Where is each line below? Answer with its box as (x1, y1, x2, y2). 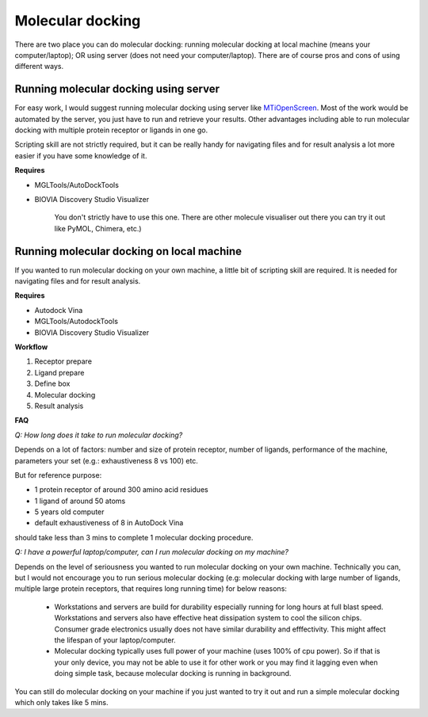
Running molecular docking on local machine (14, 244, 242, 257)
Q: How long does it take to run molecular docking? (14, 430, 183, 440)
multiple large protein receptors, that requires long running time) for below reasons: (14, 584, 287, 593)
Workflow (14, 342, 48, 352)
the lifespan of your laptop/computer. (54, 635, 176, 645)
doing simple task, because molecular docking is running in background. (54, 669, 292, 678)
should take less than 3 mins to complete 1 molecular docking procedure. (14, 532, 254, 542)
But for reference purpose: (14, 470, 102, 479)
